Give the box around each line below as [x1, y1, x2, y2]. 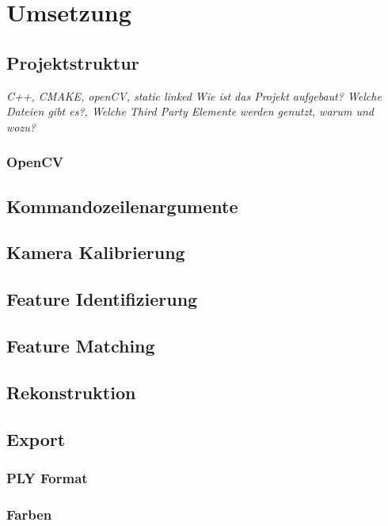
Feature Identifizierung [6, 287, 198, 311]
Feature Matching [6, 333, 155, 357]
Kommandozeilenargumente [6, 193, 238, 218]
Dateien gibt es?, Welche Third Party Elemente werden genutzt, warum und [6, 103, 374, 120]
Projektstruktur [6, 50, 139, 74]
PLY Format [6, 467, 88, 487]
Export [6, 426, 66, 451]
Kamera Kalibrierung [6, 240, 185, 265]
